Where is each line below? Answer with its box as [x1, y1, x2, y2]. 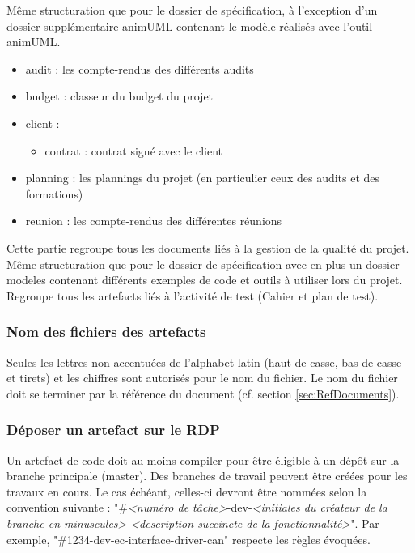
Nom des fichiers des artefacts [6, 321, 206, 342]
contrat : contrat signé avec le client [44, 142, 223, 159]
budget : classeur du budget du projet [25, 87, 214, 104]
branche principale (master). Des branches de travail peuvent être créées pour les [6, 467, 408, 484]
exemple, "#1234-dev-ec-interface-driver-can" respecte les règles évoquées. [6, 530, 371, 547]
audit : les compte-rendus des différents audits [25, 60, 254, 77]
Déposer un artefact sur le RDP [6, 419, 220, 440]
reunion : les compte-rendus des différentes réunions [25, 212, 282, 229]
